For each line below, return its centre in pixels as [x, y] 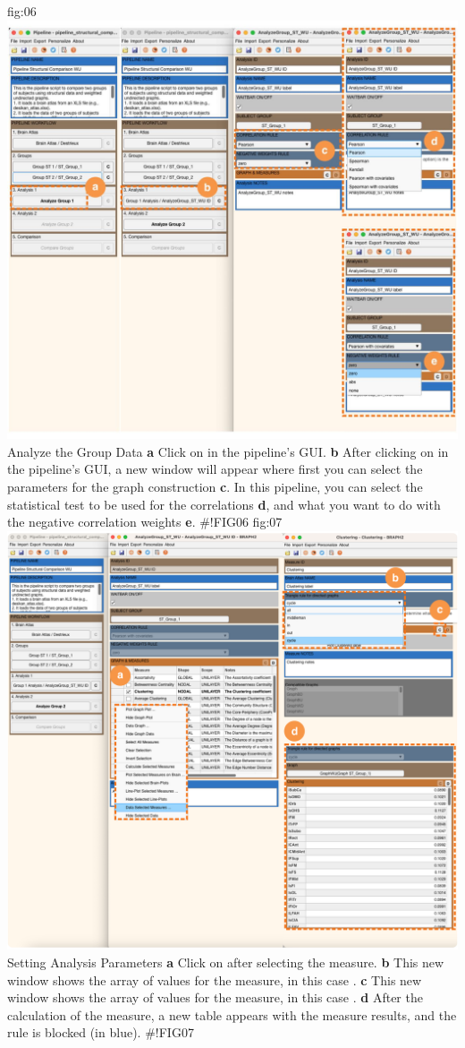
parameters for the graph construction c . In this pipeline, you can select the [215, 486]
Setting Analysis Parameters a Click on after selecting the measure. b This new [226, 962]
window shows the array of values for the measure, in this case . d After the [215, 997]
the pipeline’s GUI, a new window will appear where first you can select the [215, 469]
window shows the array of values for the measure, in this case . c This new [215, 979]
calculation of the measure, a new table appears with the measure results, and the [232, 1014]
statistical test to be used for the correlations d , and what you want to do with [224, 504]
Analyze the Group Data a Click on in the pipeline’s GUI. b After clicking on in [228, 451]
